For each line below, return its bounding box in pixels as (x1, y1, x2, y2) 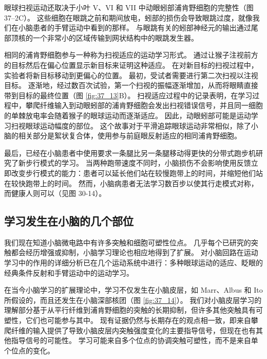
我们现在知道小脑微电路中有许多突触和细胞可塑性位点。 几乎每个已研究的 (4, 237, 251, 247)
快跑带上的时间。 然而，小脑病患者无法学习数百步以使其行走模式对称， (18, 177, 258, 188)
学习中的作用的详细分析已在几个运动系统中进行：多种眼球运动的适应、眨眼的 (4, 257, 263, 268)
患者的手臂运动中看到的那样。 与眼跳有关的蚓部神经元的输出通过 (32, 22, 251, 33)
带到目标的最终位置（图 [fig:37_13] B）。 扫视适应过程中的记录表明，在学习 (4, 89, 253, 100)
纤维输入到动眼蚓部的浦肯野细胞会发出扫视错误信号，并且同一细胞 (40, 100, 263, 111)
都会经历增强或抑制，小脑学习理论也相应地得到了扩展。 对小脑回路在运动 (11, 247, 258, 258)
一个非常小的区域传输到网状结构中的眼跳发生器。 (32, 32, 198, 43)
